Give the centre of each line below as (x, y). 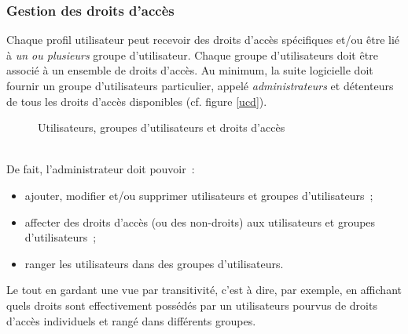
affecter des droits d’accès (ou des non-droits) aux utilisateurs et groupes (200, 221)
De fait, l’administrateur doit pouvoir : (101, 169)
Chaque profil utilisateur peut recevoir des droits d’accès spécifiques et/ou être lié (203, 40)
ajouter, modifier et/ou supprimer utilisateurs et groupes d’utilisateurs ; (199, 195)
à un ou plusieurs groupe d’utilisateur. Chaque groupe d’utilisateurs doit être (192, 54)
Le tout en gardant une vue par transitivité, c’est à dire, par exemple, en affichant (204, 290)
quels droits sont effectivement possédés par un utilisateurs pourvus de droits (192, 305)
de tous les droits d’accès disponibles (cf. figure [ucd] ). (137, 101)
